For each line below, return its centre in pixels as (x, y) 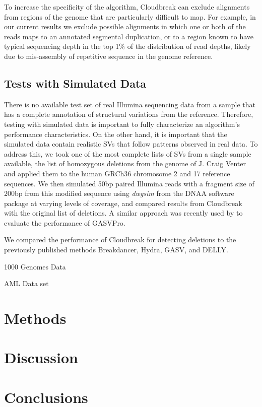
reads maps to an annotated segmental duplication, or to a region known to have (129, 36)
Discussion (41, 357)
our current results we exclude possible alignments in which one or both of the (125, 26)
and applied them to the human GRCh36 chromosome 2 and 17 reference (117, 173)
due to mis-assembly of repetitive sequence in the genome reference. (109, 56)
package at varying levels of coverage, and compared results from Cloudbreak (123, 203)
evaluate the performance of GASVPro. (65, 222)
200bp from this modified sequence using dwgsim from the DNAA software (119, 193)
